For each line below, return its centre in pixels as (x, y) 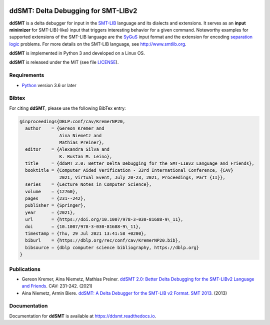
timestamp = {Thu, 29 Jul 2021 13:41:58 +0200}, (86, 233)
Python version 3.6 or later (49, 85)
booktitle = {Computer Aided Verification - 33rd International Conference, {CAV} (129, 171)
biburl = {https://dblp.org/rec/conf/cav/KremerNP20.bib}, (103, 241)
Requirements (27, 75)
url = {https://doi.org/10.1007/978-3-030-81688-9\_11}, (104, 220)
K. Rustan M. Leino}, (86, 156)
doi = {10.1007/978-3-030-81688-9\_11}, (83, 226)
